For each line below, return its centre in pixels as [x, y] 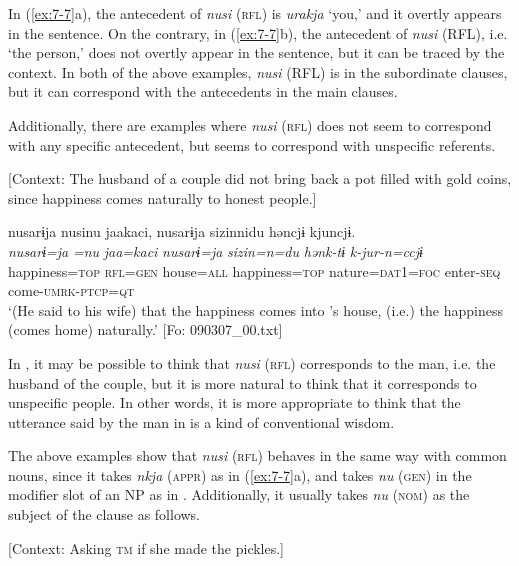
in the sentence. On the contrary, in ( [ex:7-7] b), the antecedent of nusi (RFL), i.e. [258, 32]
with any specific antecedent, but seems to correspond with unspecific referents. [252, 144]
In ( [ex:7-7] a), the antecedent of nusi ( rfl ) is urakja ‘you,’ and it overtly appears [255, 13]
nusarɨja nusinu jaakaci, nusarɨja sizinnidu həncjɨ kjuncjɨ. [182, 231]
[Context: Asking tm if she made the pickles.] [146, 547]
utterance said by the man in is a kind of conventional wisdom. [201, 421]
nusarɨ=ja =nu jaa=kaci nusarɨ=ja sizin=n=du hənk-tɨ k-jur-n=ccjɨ [215, 250]
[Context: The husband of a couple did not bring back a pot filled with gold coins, [260, 178]
